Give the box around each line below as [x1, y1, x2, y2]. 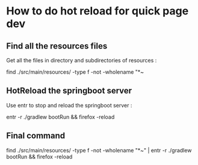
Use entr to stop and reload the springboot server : [6, 101, 132, 109]
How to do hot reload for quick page [6, 4, 189, 18]
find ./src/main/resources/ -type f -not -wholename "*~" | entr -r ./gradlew [6, 146, 192, 154]
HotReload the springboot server [6, 86, 132, 96]
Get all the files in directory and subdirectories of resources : [6, 57, 157, 64]
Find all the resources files [6, 41, 108, 51]
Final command [6, 131, 66, 141]
